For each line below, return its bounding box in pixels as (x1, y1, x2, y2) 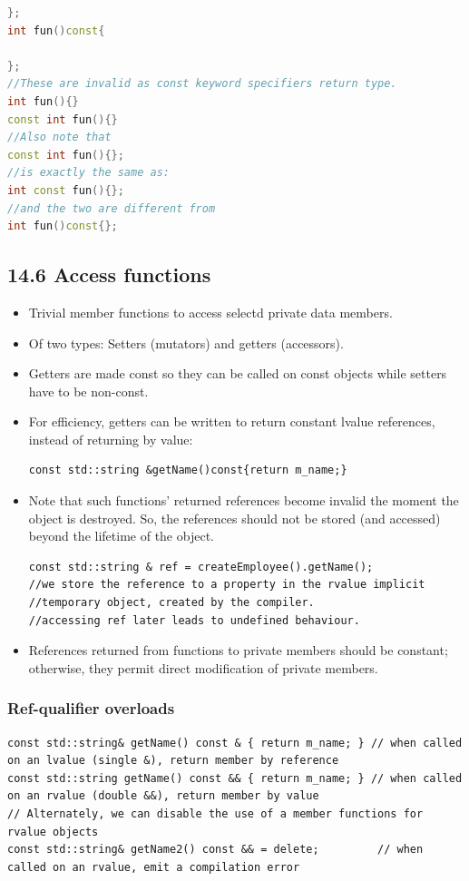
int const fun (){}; (7, 183, 124, 197)
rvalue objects (7, 825, 99, 838)
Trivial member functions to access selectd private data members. (28, 302, 393, 321)
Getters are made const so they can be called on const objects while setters (28, 364, 447, 383)
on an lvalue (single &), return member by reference (7, 754, 339, 768)
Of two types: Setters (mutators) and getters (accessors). (28, 333, 344, 352)
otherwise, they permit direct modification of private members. (28, 658, 378, 677)
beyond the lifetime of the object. (28, 526, 214, 545)
